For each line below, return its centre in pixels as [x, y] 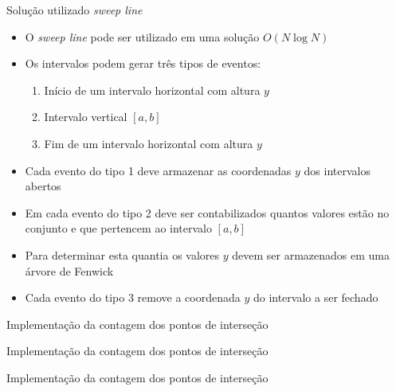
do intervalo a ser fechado [316, 297]
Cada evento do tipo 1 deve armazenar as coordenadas [158, 170]
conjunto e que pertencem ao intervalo [118, 228]
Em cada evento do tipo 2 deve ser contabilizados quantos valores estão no [207, 212]
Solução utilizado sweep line [74, 10]
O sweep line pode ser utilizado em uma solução [142, 36]
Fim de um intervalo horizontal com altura [149, 143]
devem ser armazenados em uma [311, 254]
